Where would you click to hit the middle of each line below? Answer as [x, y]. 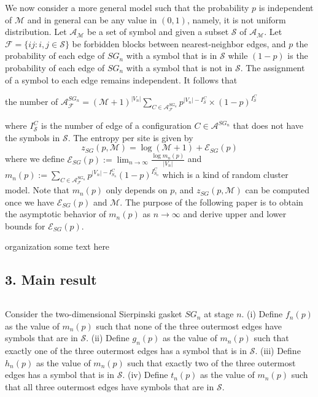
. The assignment [273, 67]
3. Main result [51, 279]
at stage [219, 314]
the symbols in [33, 137]
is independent [286, 7]
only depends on [137, 190]
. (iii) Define [278, 351]
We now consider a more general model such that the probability [127, 7]
